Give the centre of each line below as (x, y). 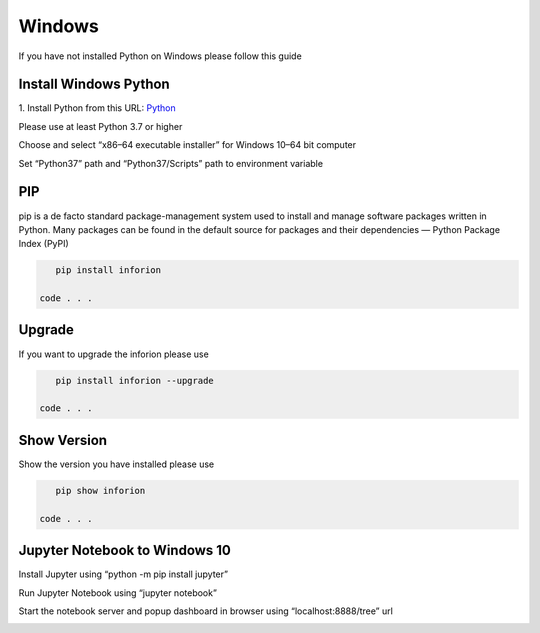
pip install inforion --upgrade (134, 380)
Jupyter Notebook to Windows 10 (125, 550)
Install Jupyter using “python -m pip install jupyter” (123, 574)
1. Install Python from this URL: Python (97, 108)
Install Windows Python (94, 84)
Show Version (63, 440)
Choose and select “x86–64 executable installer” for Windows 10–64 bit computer (187, 145)
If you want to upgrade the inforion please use (113, 354)
